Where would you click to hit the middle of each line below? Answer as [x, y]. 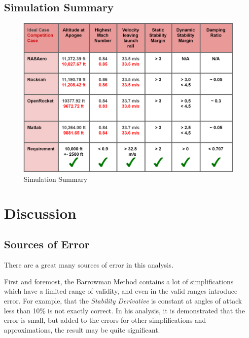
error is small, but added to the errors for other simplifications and [105, 320]
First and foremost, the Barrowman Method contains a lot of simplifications [119, 281]
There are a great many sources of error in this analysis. [89, 265]
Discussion [40, 213]
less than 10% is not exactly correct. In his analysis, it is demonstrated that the [124, 310]
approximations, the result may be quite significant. [82, 329]
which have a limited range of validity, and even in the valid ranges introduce [121, 291]
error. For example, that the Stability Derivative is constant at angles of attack [123, 301]
